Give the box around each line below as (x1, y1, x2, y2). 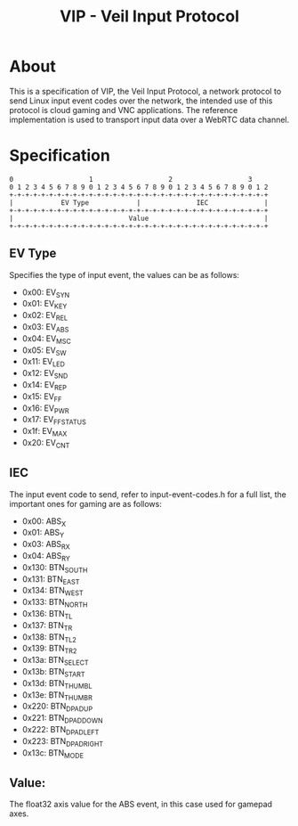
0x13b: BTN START (21, 667, 86, 679)
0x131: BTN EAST (21, 573, 80, 586)
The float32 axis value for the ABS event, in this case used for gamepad (9, 799, 273, 810)
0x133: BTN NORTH (21, 597, 88, 609)
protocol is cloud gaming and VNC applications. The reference (9, 104, 238, 115)
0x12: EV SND (21, 368, 68, 380)
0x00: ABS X (21, 515, 67, 528)
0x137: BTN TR (21, 619, 73, 633)
